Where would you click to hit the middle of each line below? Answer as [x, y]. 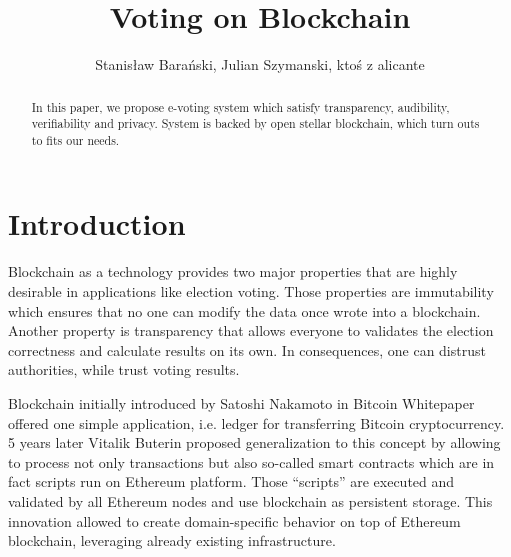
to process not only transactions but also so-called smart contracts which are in [251, 461]
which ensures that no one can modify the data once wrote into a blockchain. [244, 310]
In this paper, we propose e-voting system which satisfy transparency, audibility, [240, 106]
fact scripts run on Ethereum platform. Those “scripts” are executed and [231, 481]
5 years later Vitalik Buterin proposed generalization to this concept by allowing [254, 442]
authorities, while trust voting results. [124, 369]
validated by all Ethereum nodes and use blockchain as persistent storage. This [250, 500]
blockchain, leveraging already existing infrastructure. [172, 540]
